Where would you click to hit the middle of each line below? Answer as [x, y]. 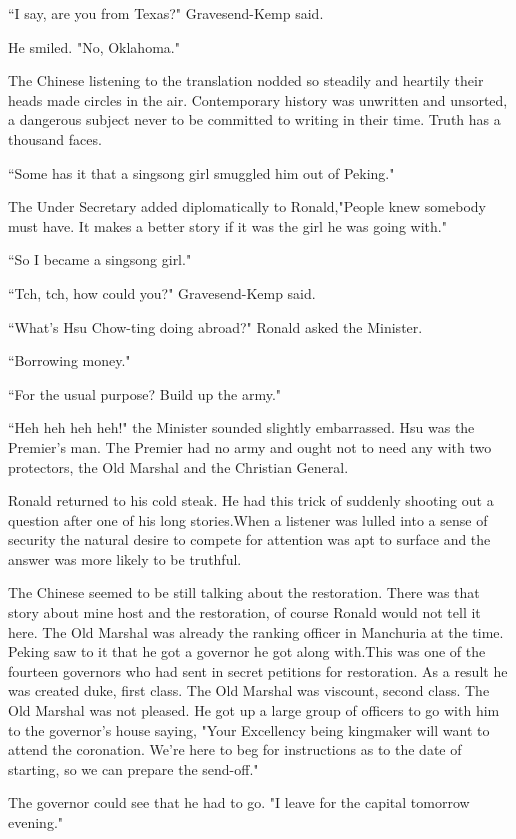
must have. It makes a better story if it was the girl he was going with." [227, 225]
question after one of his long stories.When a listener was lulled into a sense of [248, 519]
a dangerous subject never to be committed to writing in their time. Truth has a [254, 119]
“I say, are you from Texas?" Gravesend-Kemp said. [166, 13]
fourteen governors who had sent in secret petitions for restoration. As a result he [258, 670]
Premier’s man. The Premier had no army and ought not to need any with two [250, 446]
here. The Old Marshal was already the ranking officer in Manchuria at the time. [256, 631]
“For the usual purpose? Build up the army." [145, 393]
